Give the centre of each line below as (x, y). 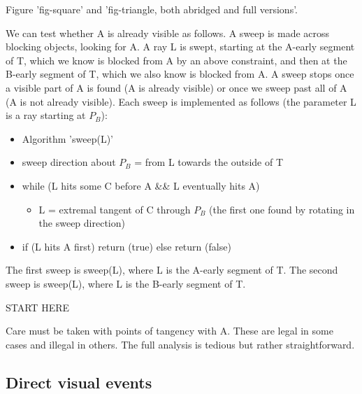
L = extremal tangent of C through (115, 209)
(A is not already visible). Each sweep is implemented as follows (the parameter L (181, 101)
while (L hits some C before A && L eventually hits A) (141, 185)
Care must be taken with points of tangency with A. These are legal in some (169, 331)
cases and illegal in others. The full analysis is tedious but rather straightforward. (180, 344)
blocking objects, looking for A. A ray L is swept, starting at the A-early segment (180, 47)
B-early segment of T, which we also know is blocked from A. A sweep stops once (180, 74)
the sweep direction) (82, 223)
